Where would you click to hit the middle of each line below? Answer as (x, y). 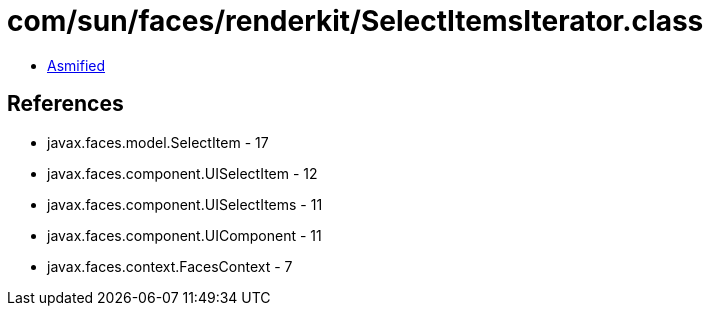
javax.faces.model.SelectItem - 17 (158, 142)
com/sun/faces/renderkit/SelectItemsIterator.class (355, 21)
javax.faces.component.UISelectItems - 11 (185, 204)
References (65, 104)
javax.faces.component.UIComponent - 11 (184, 235)
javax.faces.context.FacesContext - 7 (170, 266)
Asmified (76, 65)
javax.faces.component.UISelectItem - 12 (182, 173)
